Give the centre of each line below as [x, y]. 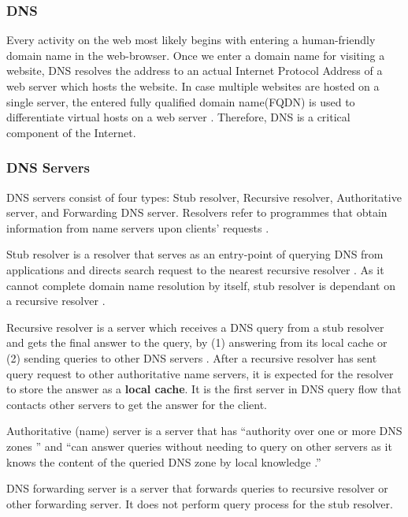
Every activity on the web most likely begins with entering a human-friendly [191, 40]
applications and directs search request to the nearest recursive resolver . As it [195, 269]
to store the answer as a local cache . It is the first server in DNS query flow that [204, 389]
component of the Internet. [71, 132]
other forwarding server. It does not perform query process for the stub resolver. [200, 503]
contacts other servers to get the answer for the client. [137, 404]
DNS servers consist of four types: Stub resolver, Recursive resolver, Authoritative [204, 197]
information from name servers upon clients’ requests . [138, 227]
